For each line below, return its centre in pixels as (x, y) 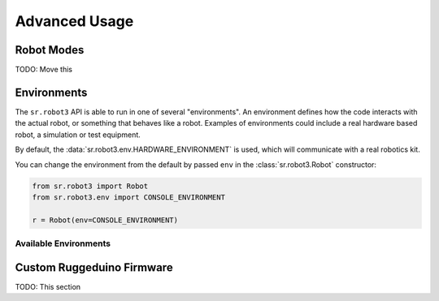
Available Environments (63, 243)
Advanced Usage (74, 21)
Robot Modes (50, 50)
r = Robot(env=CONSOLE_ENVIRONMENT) (105, 220)
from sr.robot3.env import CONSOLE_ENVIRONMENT (128, 197)
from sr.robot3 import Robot (90, 186)
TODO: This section (48, 286)
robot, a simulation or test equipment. (78, 135)
